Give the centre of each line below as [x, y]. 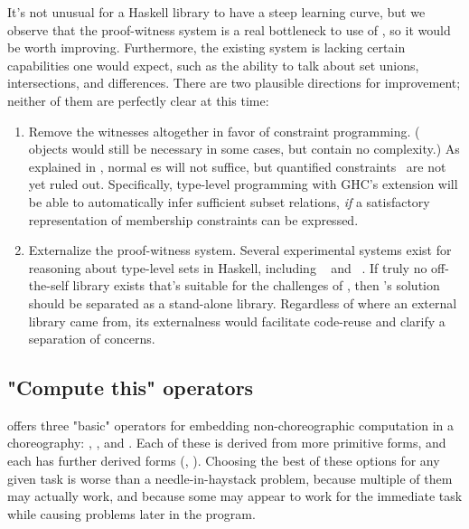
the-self [48, 285]
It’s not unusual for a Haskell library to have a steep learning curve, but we [216, 12]
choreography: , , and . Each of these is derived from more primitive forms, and [227, 443]
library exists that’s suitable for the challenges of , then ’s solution [256, 285]
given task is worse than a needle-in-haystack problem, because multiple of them [230, 478]
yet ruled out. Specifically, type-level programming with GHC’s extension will [243, 184]
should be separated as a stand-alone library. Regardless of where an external [243, 302]
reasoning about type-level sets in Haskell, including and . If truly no [228, 267]
